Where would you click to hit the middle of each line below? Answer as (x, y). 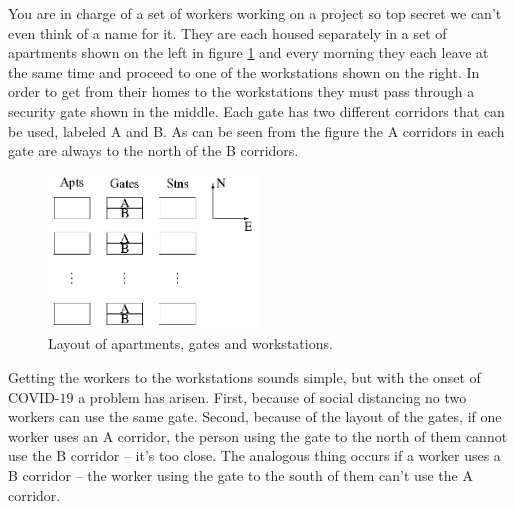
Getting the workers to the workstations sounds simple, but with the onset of (244, 377)
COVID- (34, 396)
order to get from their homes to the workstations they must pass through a (241, 91)
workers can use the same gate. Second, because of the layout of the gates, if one (255, 416)
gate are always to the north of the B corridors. (153, 150)
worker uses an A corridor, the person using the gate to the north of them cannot (258, 435)
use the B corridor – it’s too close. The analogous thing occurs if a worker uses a (254, 455)
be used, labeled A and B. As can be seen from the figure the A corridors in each (256, 130)
